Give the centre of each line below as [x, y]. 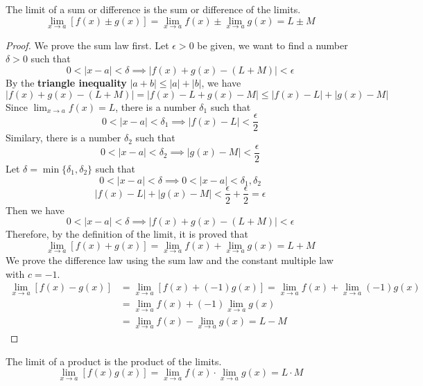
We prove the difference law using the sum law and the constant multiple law [170, 260]
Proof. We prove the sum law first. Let [87, 45]
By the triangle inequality [66, 82]
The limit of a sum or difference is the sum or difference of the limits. [153, 9]
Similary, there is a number [63, 138]
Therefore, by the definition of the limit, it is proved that [127, 234]
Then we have [35, 210]
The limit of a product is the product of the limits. [114, 361]
